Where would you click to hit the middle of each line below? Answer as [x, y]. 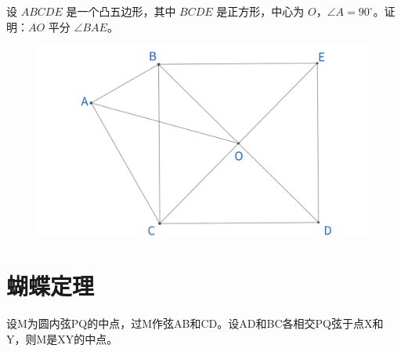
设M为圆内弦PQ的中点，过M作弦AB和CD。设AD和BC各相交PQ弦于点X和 [195, 323]
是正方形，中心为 [260, 11]
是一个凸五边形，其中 [121, 11]
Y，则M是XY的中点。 [62, 338]
